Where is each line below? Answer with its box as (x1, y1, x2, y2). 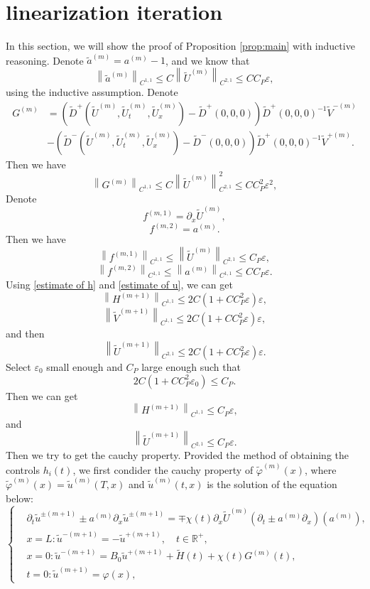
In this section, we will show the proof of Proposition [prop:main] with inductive (6, 38, 355, 53)
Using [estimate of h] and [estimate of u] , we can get (6, 277, 233, 292)
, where (305, 462, 337, 477)
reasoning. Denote (6, 53, 84, 67)
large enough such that (141, 360, 241, 374)
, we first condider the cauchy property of (72, 462, 254, 477)
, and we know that (165, 53, 250, 67)
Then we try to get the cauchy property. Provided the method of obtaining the (6, 448, 349, 463)
